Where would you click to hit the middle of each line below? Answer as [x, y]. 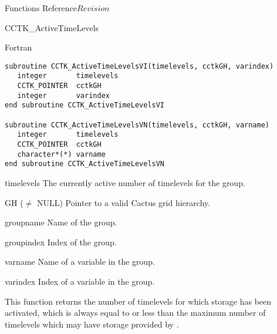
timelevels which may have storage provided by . [92, 324]
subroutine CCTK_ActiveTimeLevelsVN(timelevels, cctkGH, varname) [137, 125]
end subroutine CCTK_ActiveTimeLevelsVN [85, 164]
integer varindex [63, 95]
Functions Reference [41, 8]
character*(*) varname [61, 154]
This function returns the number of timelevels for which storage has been [138, 301]
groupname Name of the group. [61, 222]
